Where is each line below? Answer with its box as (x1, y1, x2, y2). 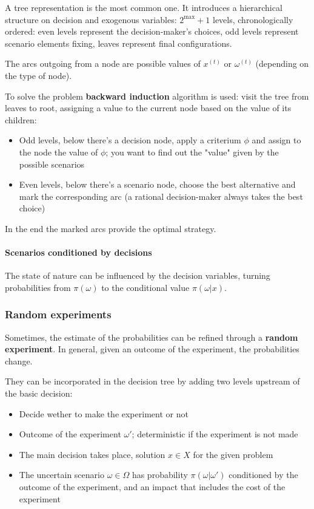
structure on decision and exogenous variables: (5, 13, 177, 26)
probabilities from (5, 281, 71, 293)
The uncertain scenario (19, 468, 104, 481)
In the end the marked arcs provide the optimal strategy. (5, 222, 216, 234)
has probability (132, 468, 188, 481)
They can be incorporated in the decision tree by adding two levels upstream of (5, 375, 300, 388)
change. (5, 354, 33, 367)
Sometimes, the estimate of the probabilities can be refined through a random (5, 330, 298, 343)
